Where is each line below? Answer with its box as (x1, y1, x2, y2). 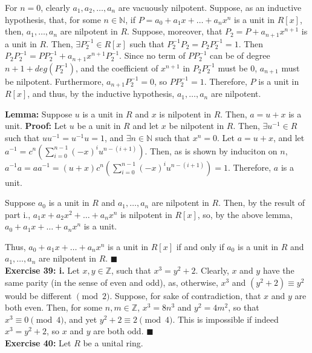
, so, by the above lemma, (197, 208, 293, 220)
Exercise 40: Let (5, 337, 71, 349)
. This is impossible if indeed (172, 312, 279, 325)
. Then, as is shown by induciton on (145, 144, 278, 157)
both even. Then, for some (5, 301, 103, 314)
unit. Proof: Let (5, 119, 67, 132)
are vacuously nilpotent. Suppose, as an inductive (118, 1, 302, 13)
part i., (5, 208, 31, 220)
